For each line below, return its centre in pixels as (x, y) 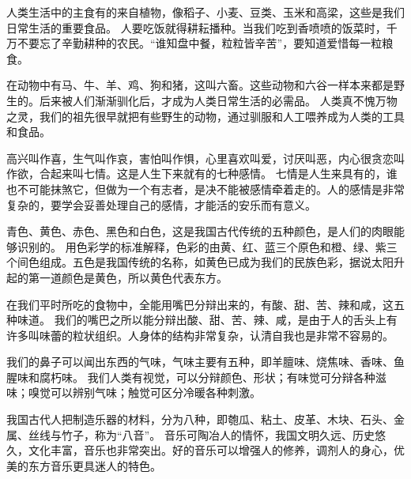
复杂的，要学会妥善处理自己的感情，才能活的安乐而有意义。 (161, 204)
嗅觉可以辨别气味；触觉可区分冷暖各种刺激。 (144, 392)
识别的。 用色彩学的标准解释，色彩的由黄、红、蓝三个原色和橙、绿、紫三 (207, 246)
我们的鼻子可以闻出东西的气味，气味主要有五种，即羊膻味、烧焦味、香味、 (200, 362)
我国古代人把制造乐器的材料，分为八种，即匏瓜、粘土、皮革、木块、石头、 (200, 419)
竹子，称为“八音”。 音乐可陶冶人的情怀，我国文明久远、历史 (218, 434)
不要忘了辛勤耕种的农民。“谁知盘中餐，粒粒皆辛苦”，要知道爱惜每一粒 (200, 43)
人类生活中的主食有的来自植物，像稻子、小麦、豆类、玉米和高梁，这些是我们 (205, 12)
